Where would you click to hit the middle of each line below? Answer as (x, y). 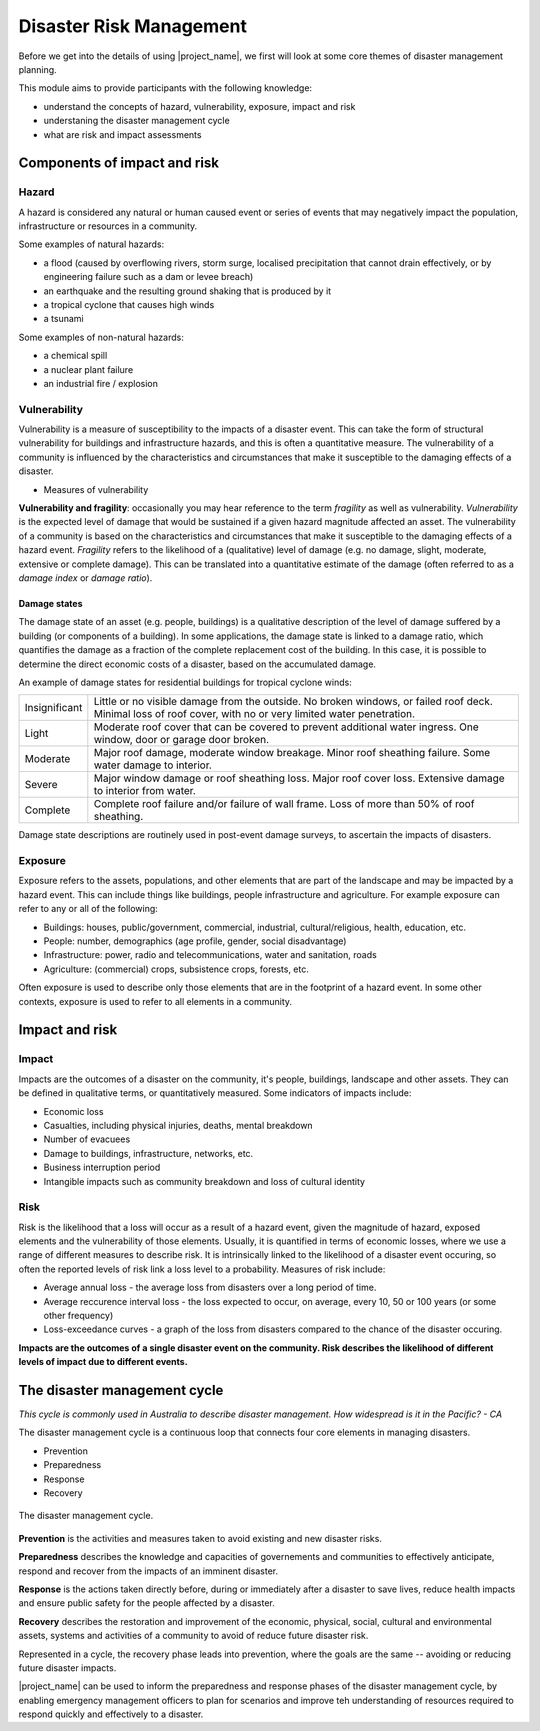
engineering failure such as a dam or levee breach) (148, 277)
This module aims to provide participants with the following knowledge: (165, 88)
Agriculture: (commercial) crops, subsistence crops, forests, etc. (176, 969)
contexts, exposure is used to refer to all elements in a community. (155, 1001)
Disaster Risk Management (132, 26)
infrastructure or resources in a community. (108, 226)
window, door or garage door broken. (181, 740)
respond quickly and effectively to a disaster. (111, 1714)
